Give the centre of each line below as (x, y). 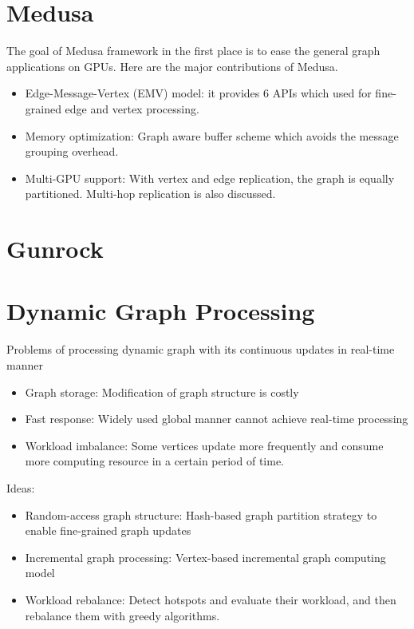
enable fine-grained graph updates (108, 530)
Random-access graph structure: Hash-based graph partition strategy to (201, 514)
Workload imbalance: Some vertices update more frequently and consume (204, 445)
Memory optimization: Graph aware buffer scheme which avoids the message (212, 135)
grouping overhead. (72, 151)
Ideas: (21, 487)
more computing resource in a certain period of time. (155, 461)
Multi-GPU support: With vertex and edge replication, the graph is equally (210, 178)
